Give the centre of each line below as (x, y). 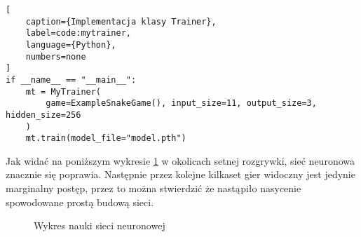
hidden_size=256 (43, 115)
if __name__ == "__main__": (71, 80)
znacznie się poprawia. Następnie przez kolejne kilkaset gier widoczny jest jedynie (180, 174)
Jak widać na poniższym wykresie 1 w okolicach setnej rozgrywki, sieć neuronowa (180, 160)
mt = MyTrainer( (63, 92)
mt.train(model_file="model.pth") (106, 138)
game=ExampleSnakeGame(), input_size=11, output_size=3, (181, 103)
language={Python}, (71, 45)
